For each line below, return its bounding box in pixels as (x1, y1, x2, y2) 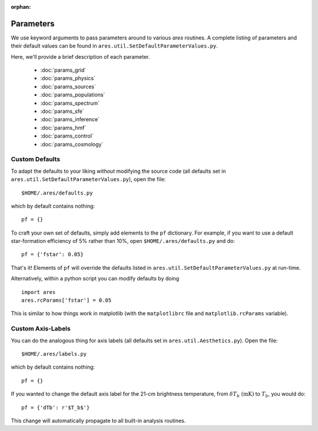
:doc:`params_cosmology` (40, 141, 104, 148)
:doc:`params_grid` (40, 66, 87, 73)
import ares (21, 289, 56, 295)
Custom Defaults (11, 155, 61, 163)
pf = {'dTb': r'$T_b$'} (21, 404, 90, 411)
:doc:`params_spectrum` (40, 99, 100, 106)
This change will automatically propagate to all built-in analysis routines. (11, 417, 186, 424)
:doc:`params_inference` (40, 116, 100, 123)
